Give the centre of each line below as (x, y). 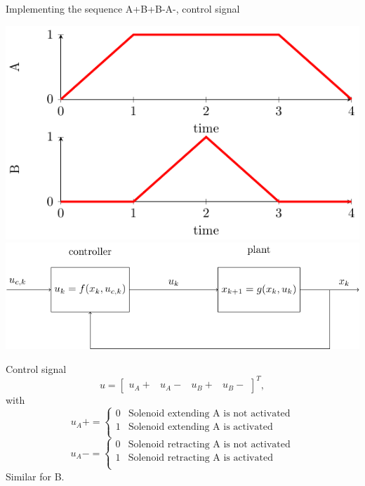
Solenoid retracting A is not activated (209, 445)
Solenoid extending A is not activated (209, 413)
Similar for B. (35, 476)
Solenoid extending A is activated (200, 427)
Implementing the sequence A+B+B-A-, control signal (123, 8)
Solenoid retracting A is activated (200, 458)
